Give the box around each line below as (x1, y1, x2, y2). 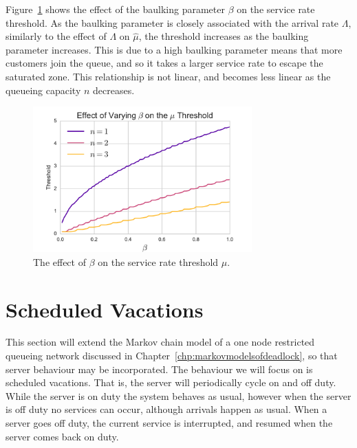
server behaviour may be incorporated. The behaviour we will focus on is (6, 361, 313, 376)
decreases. (93, 82, 135, 97)
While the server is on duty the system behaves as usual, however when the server (6, 388, 351, 403)
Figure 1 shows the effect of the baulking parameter (6, 2, 225, 16)
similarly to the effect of (6, 29, 107, 43)
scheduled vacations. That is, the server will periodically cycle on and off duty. (6, 375, 336, 390)
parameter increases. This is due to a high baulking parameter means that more (6, 42, 343, 56)
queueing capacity (6, 82, 81, 97)
